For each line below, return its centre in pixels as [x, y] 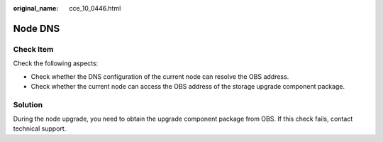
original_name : [36, 8]
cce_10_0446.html [95, 8]
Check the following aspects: [56, 63]
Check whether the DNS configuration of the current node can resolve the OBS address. [160, 76]
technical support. [40, 129]
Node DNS [37, 28]
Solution [28, 104]
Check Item [33, 49]
